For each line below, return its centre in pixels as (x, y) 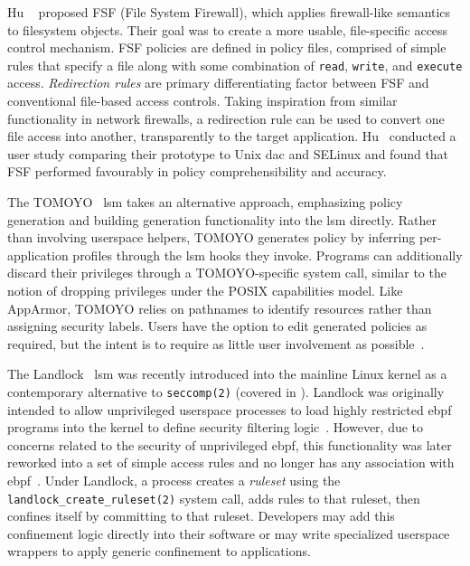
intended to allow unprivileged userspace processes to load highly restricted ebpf (230, 409)
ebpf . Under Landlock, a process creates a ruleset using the (174, 480)
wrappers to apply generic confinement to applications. (159, 551)
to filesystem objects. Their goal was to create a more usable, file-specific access (228, 29)
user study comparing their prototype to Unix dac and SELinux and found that (228, 153)
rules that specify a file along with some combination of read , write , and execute (235, 65)
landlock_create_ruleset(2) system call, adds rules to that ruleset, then (214, 498)
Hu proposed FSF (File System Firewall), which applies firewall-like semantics (229, 12)
